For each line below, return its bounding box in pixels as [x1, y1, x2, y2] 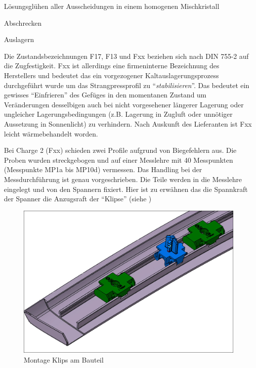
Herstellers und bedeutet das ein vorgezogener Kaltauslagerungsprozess [4, 70, 219, 80]
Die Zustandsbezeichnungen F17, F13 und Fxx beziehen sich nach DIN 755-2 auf [4, 50, 249, 61]
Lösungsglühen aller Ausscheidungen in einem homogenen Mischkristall [4, 1, 219, 11]
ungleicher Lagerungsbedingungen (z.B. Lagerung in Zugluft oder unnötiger [4, 109, 233, 119]
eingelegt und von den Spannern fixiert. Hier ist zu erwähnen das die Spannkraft [4, 184, 248, 194]
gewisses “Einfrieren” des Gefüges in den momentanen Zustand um [4, 90, 207, 100]
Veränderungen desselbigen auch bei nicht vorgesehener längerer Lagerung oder [4, 99, 244, 109]
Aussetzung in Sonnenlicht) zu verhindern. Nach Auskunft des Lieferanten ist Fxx [4, 118, 252, 129]
